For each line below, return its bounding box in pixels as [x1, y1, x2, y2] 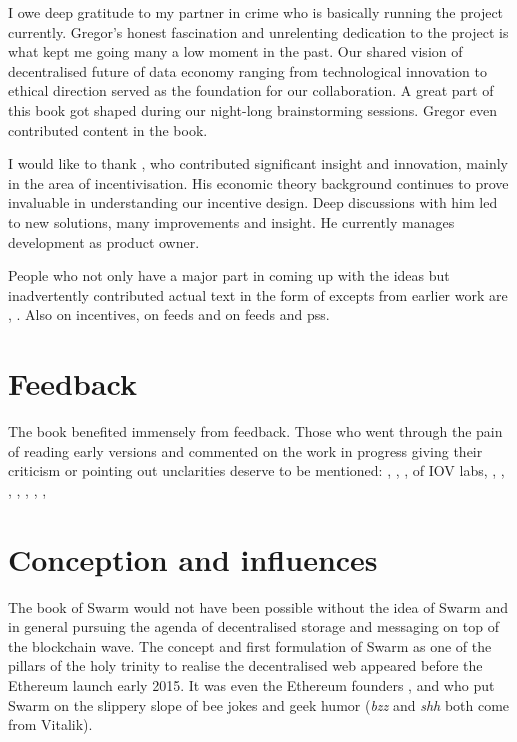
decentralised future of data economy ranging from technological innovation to [8, 60, 487, 81]
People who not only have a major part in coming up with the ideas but [8, 265, 450, 286]
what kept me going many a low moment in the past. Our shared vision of [8, 41, 463, 62]
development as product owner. [8, 231, 200, 252]
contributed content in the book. [8, 119, 208, 140]
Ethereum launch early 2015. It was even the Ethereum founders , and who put [8, 674, 495, 695]
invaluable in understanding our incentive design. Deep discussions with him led [8, 192, 498, 213]
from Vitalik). [8, 714, 93, 735]
